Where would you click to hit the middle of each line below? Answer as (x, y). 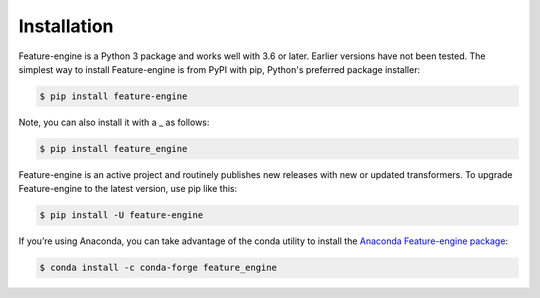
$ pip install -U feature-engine (121, 215)
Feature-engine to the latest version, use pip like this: (128, 189)
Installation (66, 26)
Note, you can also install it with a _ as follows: (114, 122)
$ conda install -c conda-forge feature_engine (158, 268)
